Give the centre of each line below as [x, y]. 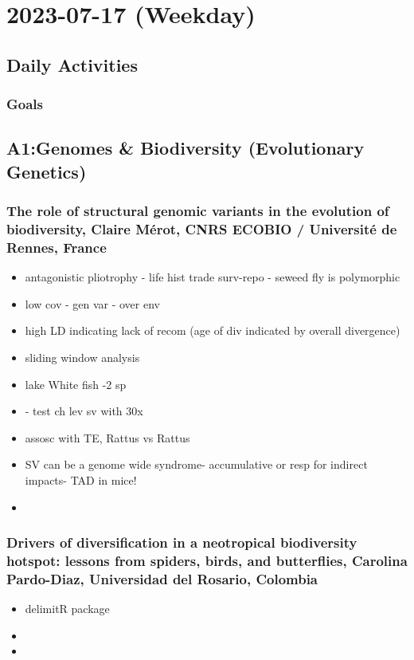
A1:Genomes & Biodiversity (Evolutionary [186, 148]
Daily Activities [72, 64]
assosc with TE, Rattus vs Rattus [107, 437]
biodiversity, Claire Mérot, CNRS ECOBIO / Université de [202, 229]
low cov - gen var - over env [92, 303]
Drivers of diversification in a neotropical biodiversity [182, 542]
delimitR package [67, 609]
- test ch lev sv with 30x [84, 411]
